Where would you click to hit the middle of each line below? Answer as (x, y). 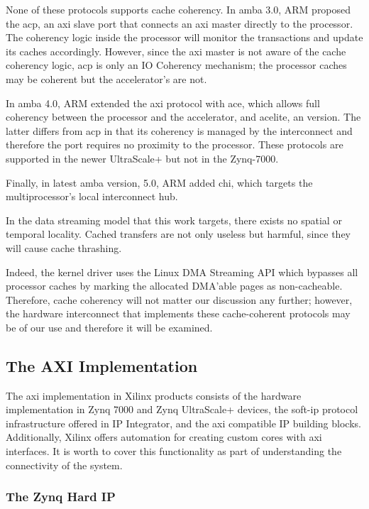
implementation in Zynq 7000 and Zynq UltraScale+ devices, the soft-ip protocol (182, 409)
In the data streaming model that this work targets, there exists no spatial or (174, 220)
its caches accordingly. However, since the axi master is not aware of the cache (176, 51)
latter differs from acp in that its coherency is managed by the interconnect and (179, 130)
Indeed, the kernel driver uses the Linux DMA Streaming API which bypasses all (182, 272)
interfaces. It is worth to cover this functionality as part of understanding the (174, 451)
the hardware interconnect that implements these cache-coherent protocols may (178, 313)
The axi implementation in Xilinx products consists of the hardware (154, 395)
